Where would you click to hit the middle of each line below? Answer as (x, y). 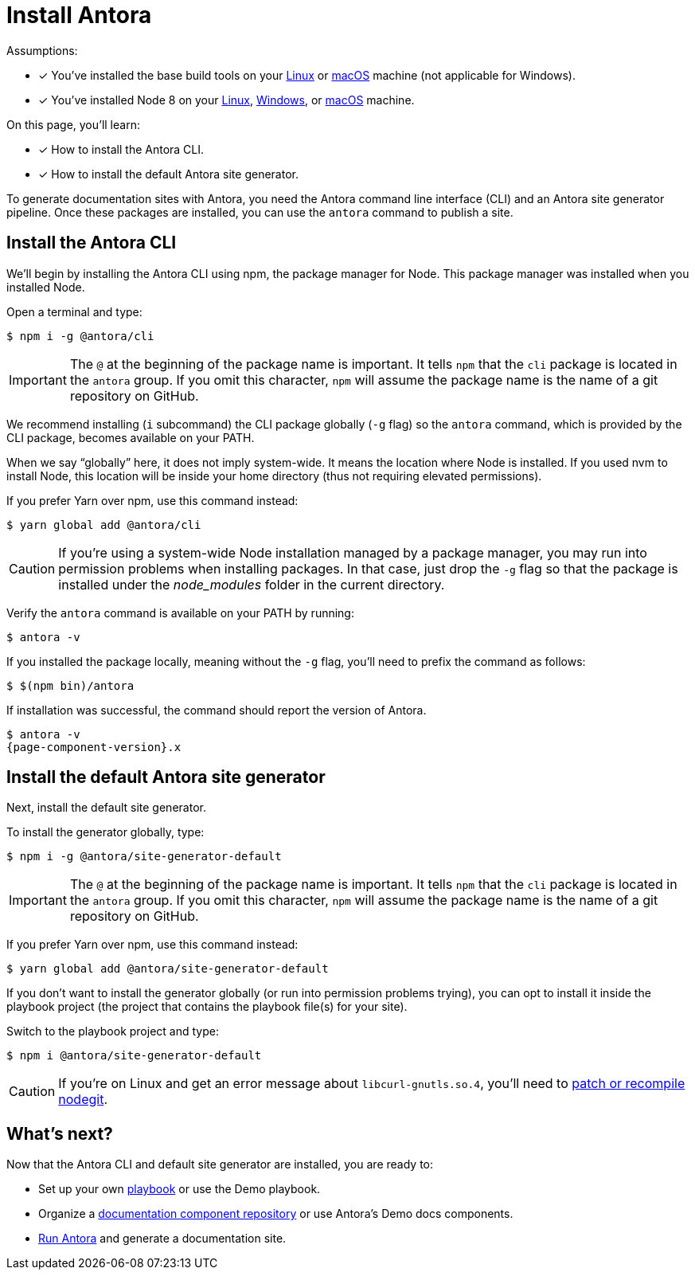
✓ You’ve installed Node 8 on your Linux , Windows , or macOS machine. (226, 100)
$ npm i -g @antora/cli (80, 336)
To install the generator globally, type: (105, 832)
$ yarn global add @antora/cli (104, 524)
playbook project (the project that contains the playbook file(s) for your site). (207, 1007)
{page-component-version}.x (94, 747)
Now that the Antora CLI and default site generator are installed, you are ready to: (220, 1164)
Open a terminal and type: (74, 311)
